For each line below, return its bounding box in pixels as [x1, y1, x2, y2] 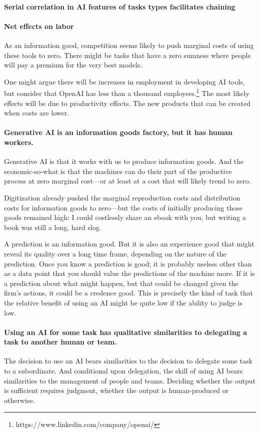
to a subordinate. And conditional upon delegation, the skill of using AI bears [4, 365, 243, 376]
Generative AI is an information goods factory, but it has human [4, 127, 232, 137]
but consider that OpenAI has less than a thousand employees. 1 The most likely [4, 86, 249, 98]
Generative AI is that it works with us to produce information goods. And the [4, 156, 244, 166]
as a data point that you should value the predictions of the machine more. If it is [4, 268, 255, 278]
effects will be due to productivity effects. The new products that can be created [4, 97, 251, 108]
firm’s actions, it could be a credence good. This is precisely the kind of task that [4, 287, 253, 298]
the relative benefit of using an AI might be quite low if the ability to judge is [4, 297, 242, 307]
